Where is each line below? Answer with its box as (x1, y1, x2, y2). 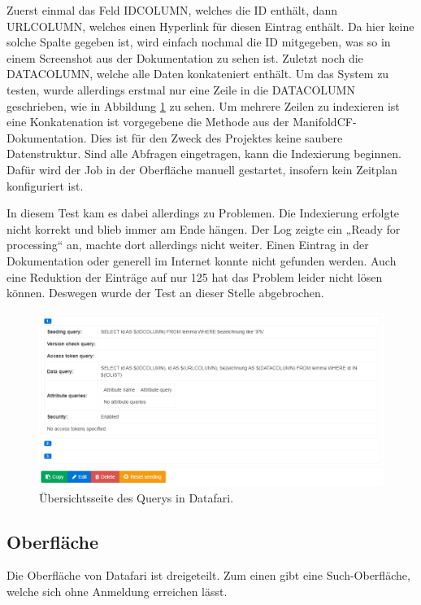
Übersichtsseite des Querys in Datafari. (39, 489, 234, 506)
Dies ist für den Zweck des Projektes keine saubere (90, 129, 343, 146)
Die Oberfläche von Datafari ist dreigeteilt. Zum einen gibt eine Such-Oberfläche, (7, 567, 410, 584)
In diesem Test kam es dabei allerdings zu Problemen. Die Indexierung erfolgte (7, 204, 400, 221)
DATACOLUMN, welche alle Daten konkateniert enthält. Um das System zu (7, 65, 389, 82)
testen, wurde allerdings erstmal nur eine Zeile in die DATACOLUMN (7, 81, 355, 98)
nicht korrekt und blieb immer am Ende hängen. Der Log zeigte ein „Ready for (7, 220, 401, 237)
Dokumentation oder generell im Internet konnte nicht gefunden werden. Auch (7, 252, 397, 269)
